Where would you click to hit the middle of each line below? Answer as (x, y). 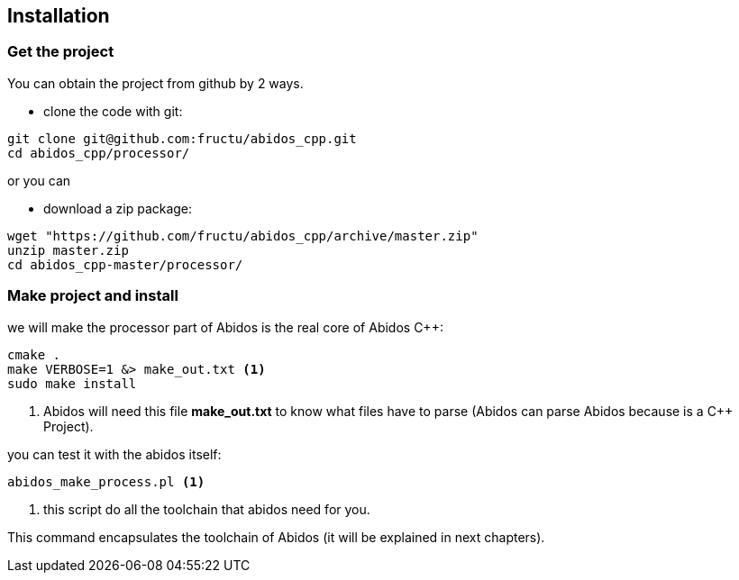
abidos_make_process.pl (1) (106, 481)
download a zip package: (118, 208)
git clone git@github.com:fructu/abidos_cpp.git (182, 138)
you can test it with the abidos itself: (114, 454)
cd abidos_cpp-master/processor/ (125, 264)
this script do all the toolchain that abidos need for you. (207, 509)
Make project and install (93, 296)
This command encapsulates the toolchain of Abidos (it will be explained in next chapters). (276, 537)
